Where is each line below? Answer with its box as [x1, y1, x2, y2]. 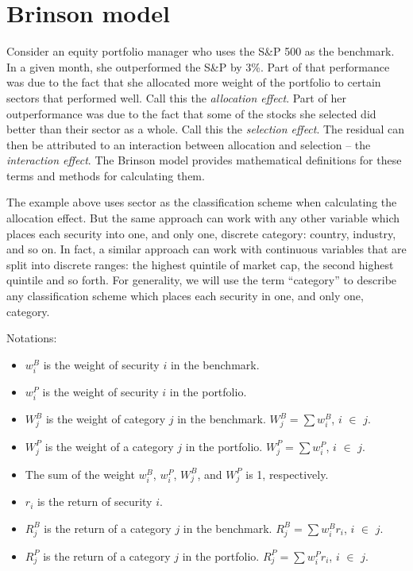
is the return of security [37, 493, 152, 510]
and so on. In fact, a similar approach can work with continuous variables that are [6, 241, 407, 257]
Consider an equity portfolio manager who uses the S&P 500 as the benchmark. [6, 43, 395, 60]
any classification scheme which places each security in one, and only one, [6, 287, 364, 304]
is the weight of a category [44, 438, 174, 454]
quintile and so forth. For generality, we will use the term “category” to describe [6, 272, 397, 288]
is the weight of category [45, 411, 166, 427]
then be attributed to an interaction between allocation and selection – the [6, 136, 371, 152]
